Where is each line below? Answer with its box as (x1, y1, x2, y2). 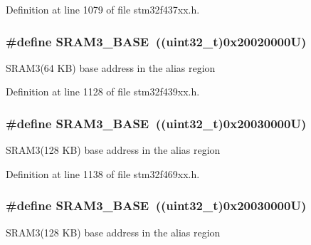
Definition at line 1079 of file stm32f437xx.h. (6, 2, 200, 16)
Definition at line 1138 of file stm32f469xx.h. (6, 166, 200, 181)
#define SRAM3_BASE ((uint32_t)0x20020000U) (6, 32, 307, 50)
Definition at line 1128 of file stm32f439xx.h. (6, 84, 200, 99)
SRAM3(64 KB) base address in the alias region (6, 60, 216, 75)
